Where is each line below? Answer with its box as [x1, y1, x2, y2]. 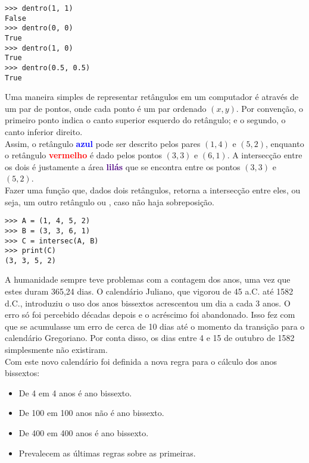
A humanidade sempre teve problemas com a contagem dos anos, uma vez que [5, 273, 291, 286]
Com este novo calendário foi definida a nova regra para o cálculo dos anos [5, 355, 277, 367]
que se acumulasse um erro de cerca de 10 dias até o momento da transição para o [5, 320, 305, 332]
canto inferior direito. [5, 126, 83, 138]
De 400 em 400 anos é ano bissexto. [18, 427, 149, 439]
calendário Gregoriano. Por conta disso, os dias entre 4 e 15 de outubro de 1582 [5, 331, 295, 344]
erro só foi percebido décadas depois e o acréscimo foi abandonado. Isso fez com [5, 308, 295, 321]
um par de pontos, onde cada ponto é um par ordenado [5, 102, 207, 114]
